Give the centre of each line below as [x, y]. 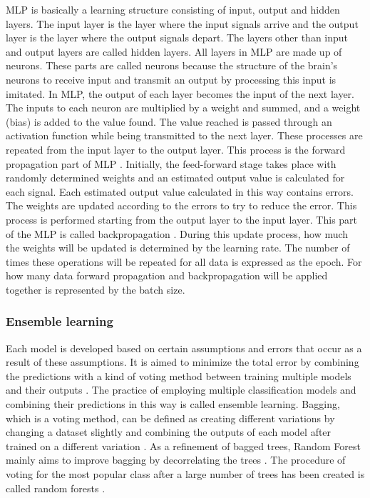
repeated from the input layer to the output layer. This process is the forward [176, 149]
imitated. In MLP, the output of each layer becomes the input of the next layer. [180, 93]
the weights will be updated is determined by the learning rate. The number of [178, 248]
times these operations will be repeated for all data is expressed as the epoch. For [184, 261]
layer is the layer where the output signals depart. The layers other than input [177, 38]
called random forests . [56, 488]
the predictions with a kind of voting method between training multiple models [179, 375]
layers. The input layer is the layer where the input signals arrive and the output [182, 23]
